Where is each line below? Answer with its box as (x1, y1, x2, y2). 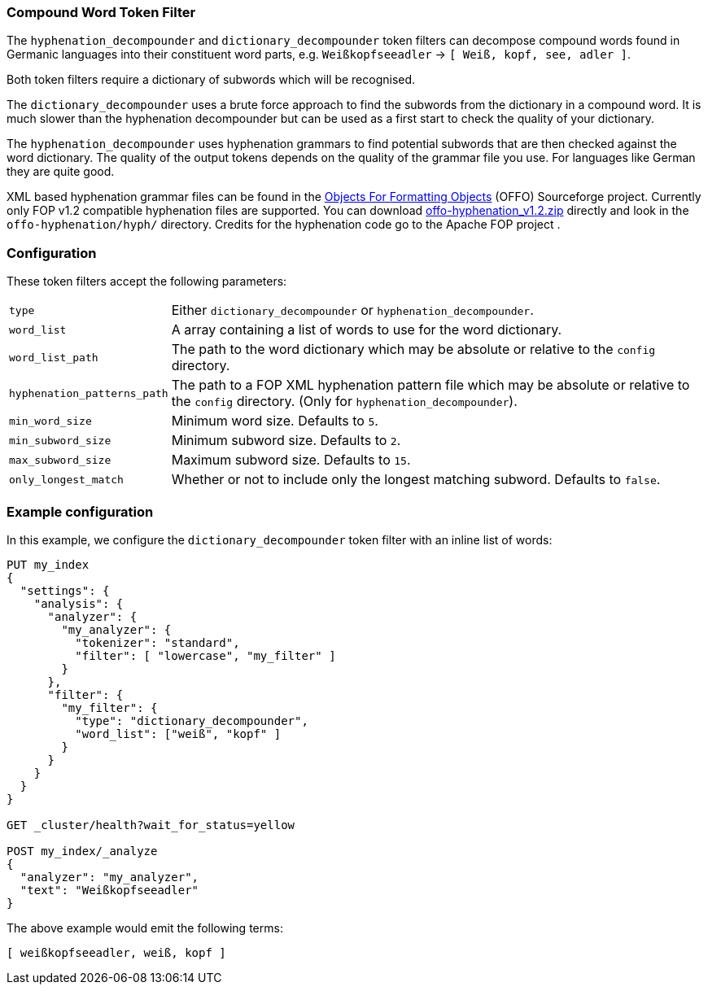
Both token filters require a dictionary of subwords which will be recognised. (7, 72, 416, 87)
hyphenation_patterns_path (9, 386, 168, 399)
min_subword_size (9, 434, 111, 447)
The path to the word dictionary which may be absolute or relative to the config (171, 341, 656, 358)
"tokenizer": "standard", (75, 635, 240, 649)
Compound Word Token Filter (7, 4, 196, 20)
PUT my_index (7, 557, 90, 571)
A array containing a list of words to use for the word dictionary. (171, 321, 562, 338)
